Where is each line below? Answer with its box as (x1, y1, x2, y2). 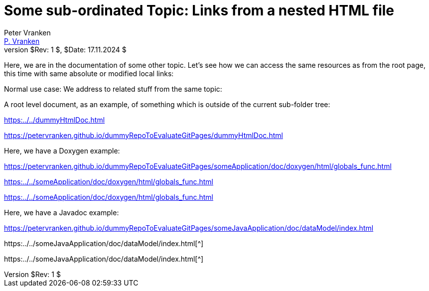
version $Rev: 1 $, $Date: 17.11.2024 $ (4, 45, 127, 54)
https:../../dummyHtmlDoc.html (4, 115, 105, 124)
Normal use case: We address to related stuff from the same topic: (4, 84, 222, 93)
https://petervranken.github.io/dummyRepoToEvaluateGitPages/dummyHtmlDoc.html (4, 131, 283, 140)
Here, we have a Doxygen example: (4, 146, 120, 155)
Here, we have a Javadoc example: (4, 208, 119, 217)
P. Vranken (4, 36, 40, 45)
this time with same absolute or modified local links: (4, 69, 174, 78)
